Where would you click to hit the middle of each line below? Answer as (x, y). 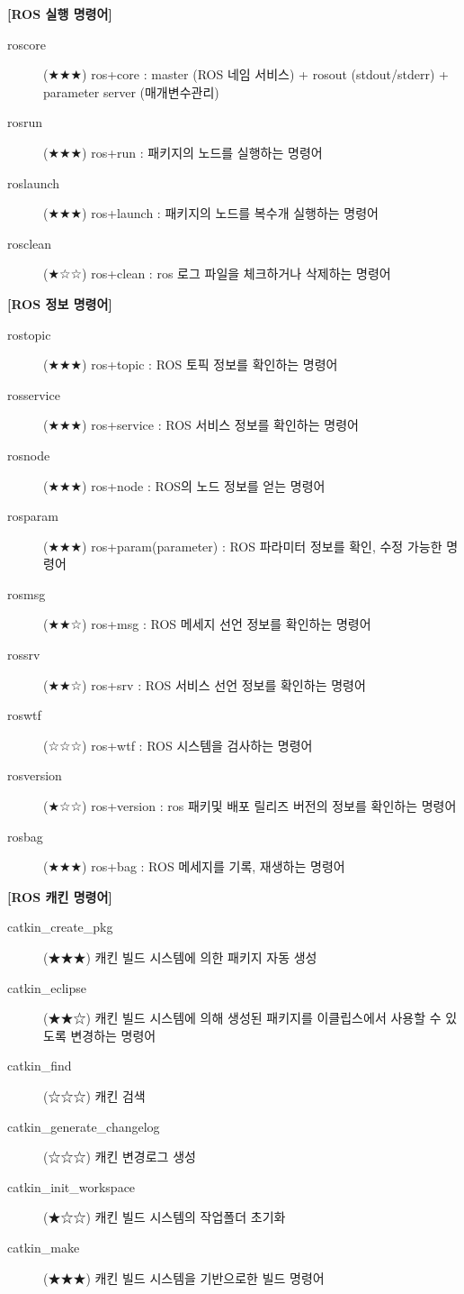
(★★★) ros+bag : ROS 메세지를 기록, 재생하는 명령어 (194, 866)
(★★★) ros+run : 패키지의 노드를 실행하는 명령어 (183, 152)
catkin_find (40, 1066)
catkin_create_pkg (60, 927)
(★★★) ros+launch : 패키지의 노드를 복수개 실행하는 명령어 (211, 213)
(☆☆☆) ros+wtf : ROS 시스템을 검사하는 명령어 (178, 745)
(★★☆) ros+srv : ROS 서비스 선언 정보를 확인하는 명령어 (205, 684)
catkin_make (44, 1247)
